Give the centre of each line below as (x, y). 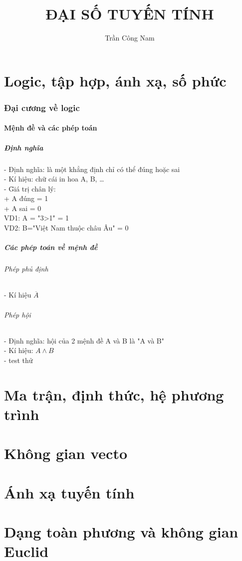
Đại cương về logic (42, 107)
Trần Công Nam (130, 38)
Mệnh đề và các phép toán (51, 128)
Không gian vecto (66, 453)
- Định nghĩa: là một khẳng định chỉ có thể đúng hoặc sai (92, 169)
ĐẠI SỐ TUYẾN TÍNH (130, 14)
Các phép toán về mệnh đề (51, 247)
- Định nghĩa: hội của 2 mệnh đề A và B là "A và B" (84, 340)
